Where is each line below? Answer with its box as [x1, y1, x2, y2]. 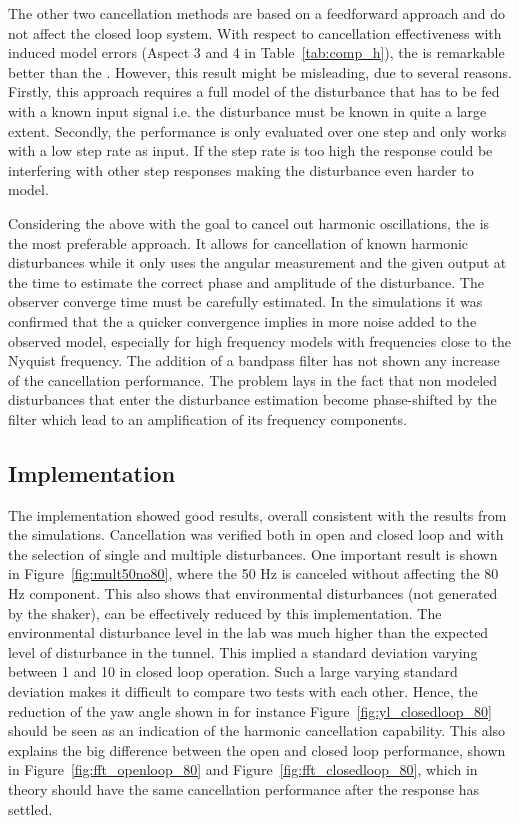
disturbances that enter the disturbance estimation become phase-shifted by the [8, 389, 497, 410]
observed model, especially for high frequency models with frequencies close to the [8, 330, 511, 351]
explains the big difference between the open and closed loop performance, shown [8, 739, 506, 760]
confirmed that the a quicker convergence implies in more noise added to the [8, 310, 477, 331]
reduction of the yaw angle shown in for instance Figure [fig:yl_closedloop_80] [8, 700, 492, 721]
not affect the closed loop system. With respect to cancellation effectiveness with [8, 22, 502, 43]
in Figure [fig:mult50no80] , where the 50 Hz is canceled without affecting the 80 [8, 563, 499, 584]
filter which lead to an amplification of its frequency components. [8, 408, 407, 429]
